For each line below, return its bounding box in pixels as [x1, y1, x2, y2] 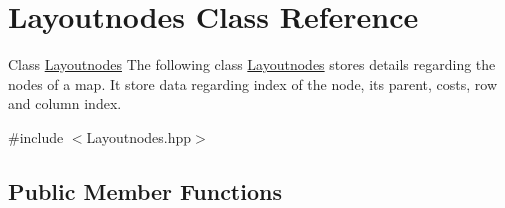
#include [8, 126, 64, 147]
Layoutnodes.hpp [86, 126, 192, 147]
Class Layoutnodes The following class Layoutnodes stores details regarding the [8, 54, 496, 75]
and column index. [8, 93, 122, 114]
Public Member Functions [8, 175, 282, 206]
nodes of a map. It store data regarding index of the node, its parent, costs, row [8, 73, 498, 94]
